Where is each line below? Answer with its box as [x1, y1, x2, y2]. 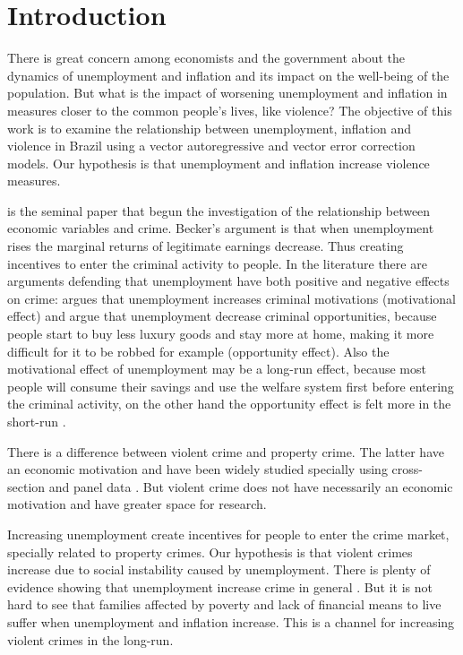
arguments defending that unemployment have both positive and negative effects [7, 271, 450, 290]
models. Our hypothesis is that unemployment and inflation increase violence [7, 153, 430, 172]
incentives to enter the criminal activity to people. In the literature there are [7, 254, 427, 272]
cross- [391, 460, 423, 478]
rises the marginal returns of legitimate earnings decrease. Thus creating [7, 237, 404, 255]
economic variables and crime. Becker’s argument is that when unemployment [7, 219, 434, 237]
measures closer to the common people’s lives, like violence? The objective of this [7, 100, 452, 119]
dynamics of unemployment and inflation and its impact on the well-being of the [7, 65, 450, 84]
